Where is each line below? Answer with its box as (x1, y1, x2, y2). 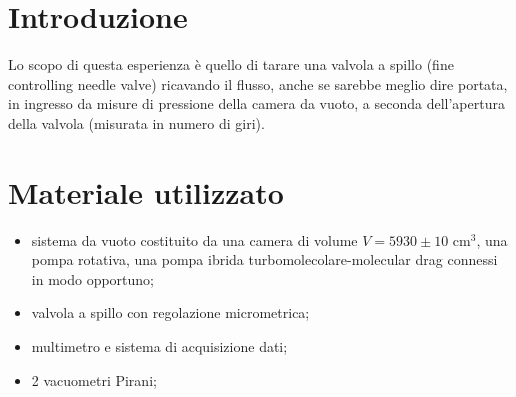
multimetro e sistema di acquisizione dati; (31, 336, 288, 356)
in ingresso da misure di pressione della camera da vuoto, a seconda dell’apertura (8, 93, 505, 114)
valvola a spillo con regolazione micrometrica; (31, 302, 310, 323)
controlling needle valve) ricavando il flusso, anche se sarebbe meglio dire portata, (8, 73, 508, 94)
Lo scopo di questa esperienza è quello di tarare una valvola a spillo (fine (8, 54, 454, 75)
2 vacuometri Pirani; (31, 369, 157, 390)
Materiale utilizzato (8, 171, 284, 212)
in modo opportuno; (31, 268, 154, 289)
